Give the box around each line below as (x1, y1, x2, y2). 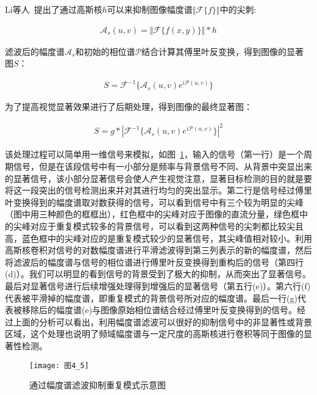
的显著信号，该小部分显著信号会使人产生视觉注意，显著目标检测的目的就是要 (5, 172, 312, 184)
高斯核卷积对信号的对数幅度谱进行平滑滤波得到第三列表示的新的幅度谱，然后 (5, 244, 312, 256)
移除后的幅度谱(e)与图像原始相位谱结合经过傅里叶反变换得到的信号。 (21, 303, 297, 316)
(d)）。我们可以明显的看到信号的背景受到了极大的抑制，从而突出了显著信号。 (5, 267, 311, 280)
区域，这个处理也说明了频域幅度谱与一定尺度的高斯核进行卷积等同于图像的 (5, 327, 304, 340)
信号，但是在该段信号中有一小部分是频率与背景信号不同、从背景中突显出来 (13, 160, 312, 173)
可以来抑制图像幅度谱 (107, 3, 193, 15)
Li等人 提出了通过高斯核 (5, 3, 102, 15)
